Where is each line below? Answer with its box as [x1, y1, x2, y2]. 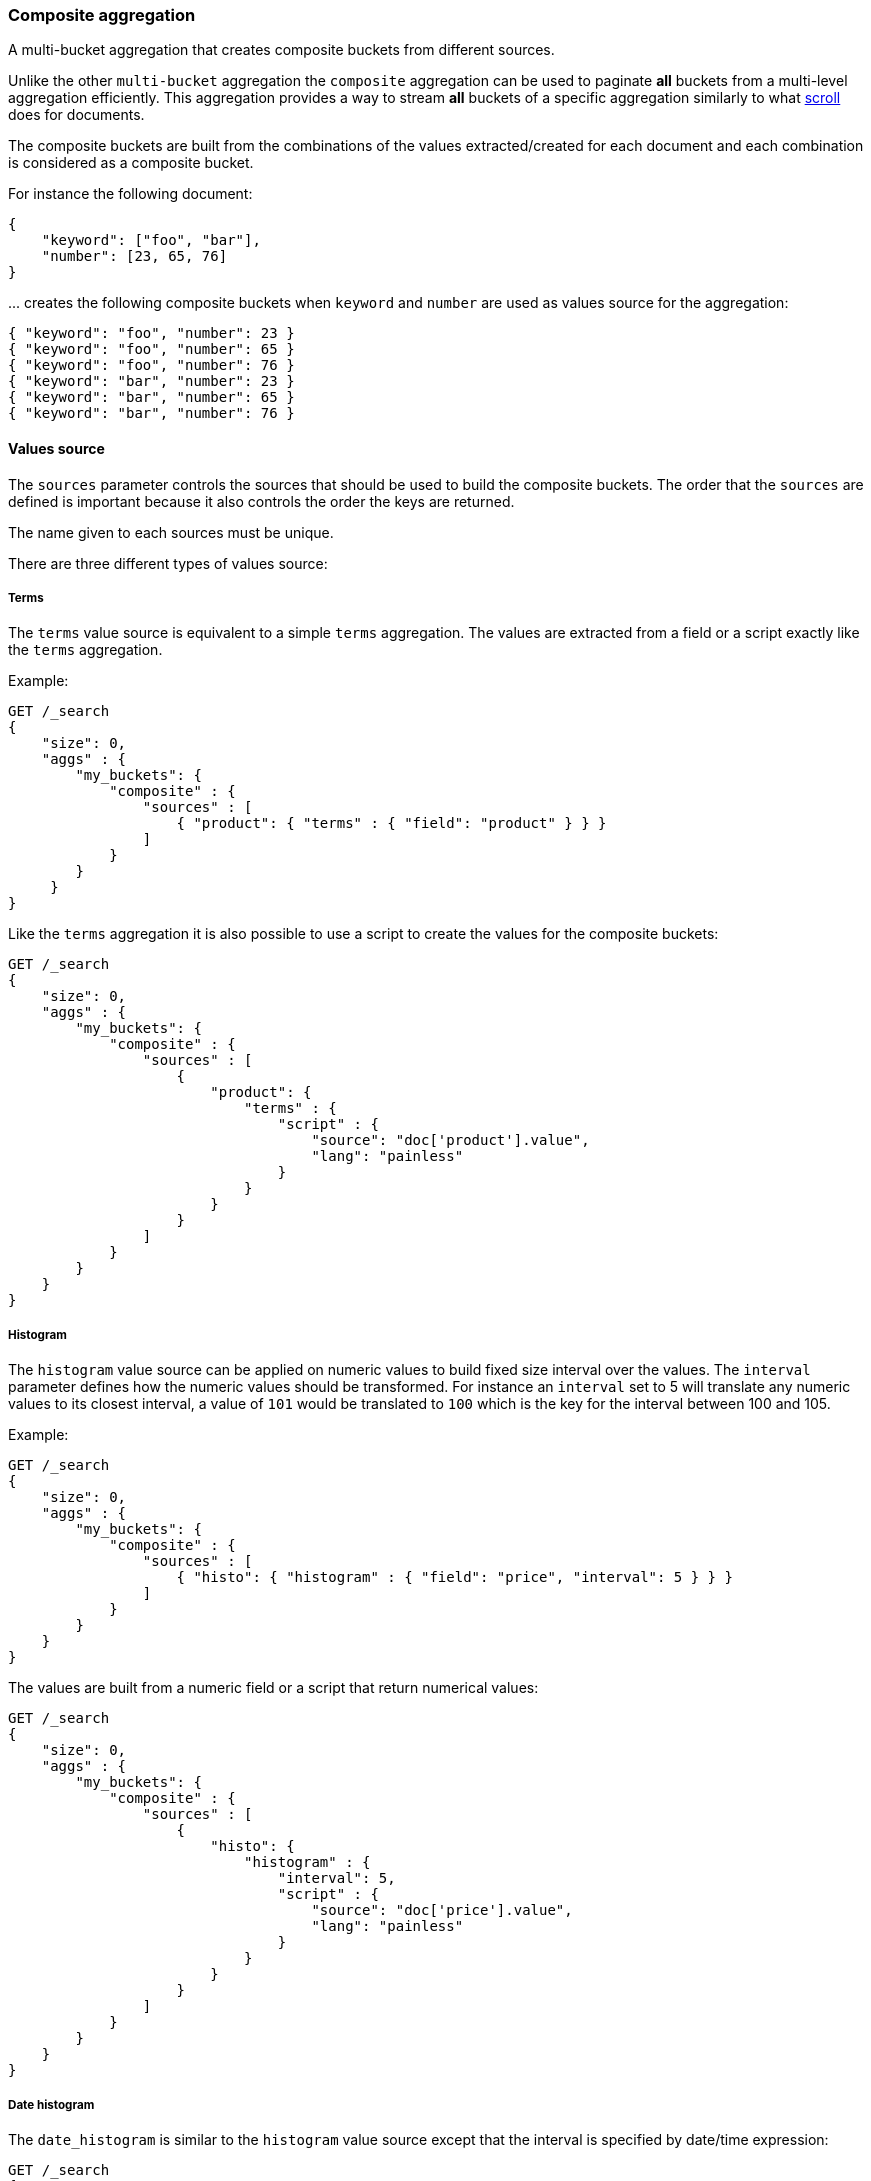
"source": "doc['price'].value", [311, 1902, 573, 1919]
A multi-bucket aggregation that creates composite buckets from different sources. [8, 41, 555, 59]
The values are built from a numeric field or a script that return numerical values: [8, 1679, 539, 1697]
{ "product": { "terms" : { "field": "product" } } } [176, 815, 607, 832]
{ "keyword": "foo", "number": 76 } [8, 357, 295, 374]
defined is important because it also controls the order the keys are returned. [8, 492, 515, 510]
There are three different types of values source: [8, 554, 328, 572]
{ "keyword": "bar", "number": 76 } [8, 405, 295, 422]
